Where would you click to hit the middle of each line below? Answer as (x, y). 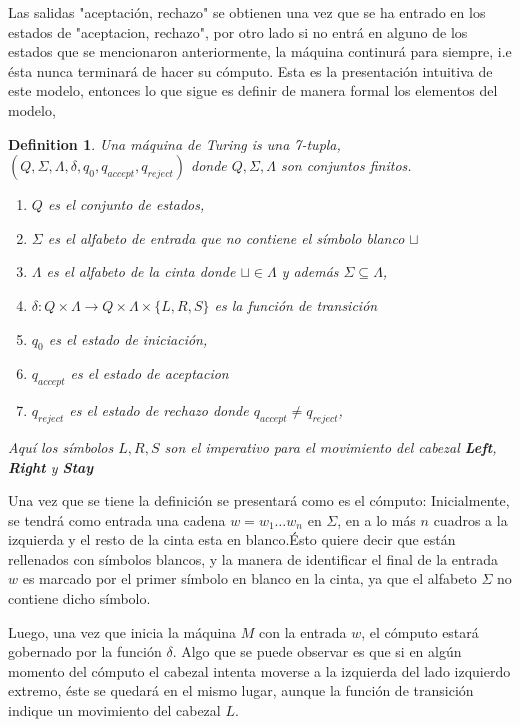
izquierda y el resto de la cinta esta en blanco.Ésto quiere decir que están (232, 539)
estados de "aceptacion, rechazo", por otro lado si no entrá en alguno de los (238, 31)
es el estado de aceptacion (149, 373)
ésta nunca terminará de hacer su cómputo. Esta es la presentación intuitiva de (250, 70)
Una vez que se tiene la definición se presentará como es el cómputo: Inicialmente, (259, 500)
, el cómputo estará (420, 631)
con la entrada (303, 631)
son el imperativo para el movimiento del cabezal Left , (330, 446)
